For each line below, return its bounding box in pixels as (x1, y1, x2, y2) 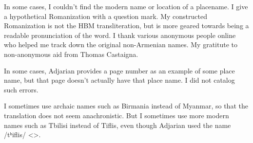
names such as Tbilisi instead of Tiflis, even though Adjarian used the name (4, 120, 231, 130)
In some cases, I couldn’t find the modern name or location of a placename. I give (4, 1, 248, 11)
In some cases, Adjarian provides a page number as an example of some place (4, 65, 235, 75)
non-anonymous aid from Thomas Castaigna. (4, 49, 138, 59)
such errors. (4, 84, 39, 94)
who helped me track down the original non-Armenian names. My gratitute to (4, 39, 237, 50)
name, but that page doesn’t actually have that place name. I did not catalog (4, 75, 235, 85)
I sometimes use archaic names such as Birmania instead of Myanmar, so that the (4, 101, 248, 111)
